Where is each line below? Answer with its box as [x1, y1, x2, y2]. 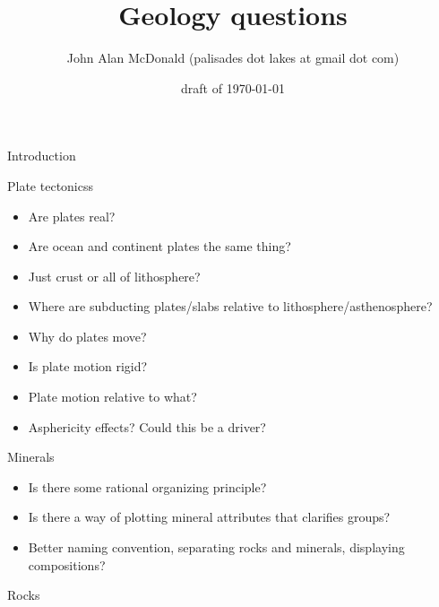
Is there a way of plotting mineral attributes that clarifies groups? [28, 507, 391, 526]
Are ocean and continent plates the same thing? [28, 237, 291, 256]
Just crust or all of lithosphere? [28, 266, 201, 285]
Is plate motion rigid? [28, 357, 148, 376]
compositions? [28, 555, 106, 574]
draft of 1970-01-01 [181, 78, 285, 97]
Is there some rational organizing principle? [28, 477, 267, 496]
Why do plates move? [28, 326, 147, 345]
